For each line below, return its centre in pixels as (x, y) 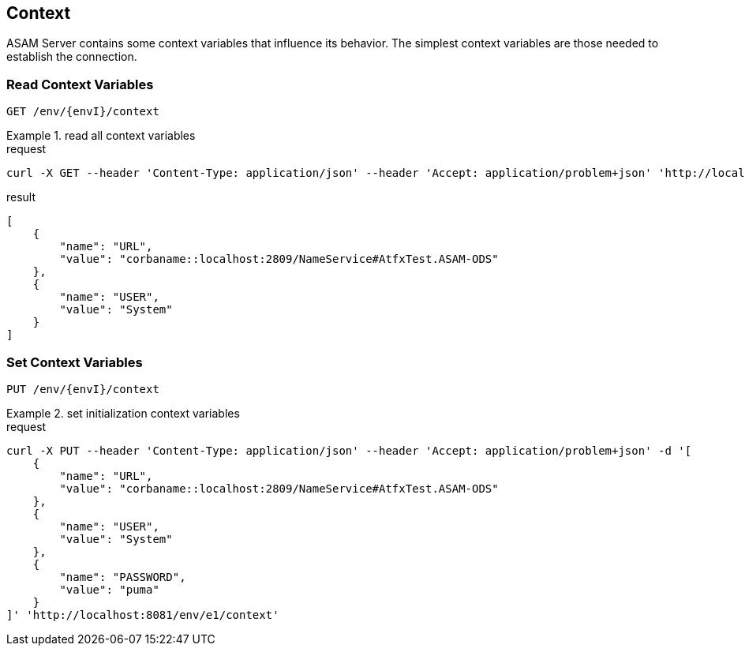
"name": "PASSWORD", (123, 577)
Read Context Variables (80, 84)
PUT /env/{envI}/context (83, 389)
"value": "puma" (109, 589)
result (21, 197)
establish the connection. (72, 57)
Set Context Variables (75, 362)
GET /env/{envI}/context (83, 112)
